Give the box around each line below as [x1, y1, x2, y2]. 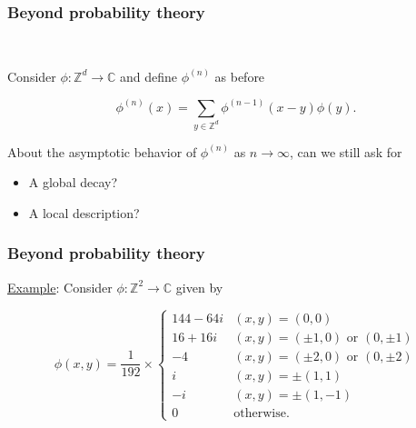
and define [120, 66, 178, 85]
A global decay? [28, 173, 118, 192]
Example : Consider [7, 277, 113, 296]
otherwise [233, 406, 286, 420]
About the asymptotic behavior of [7, 142, 197, 161]
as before [214, 66, 265, 85]
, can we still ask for [290, 142, 402, 161]
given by [175, 277, 223, 296]
